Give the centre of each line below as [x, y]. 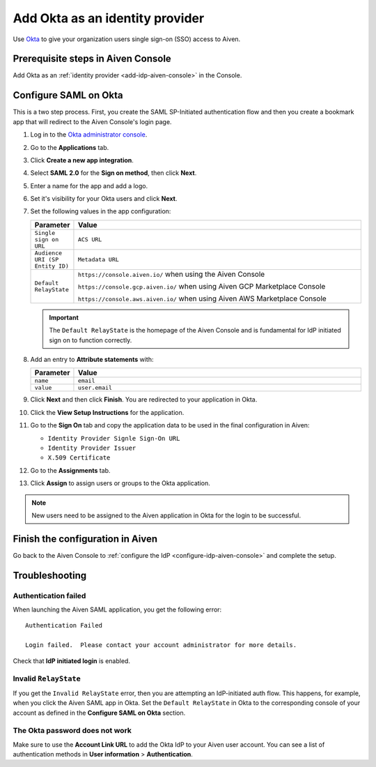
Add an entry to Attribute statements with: [92, 360]
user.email [95, 388]
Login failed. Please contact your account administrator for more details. [161, 645]
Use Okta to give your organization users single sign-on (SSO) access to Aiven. [127, 39]
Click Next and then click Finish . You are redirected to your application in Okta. [144, 400]
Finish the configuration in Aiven [85, 539]
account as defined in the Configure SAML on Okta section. [99, 713]
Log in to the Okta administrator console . [89, 135]
